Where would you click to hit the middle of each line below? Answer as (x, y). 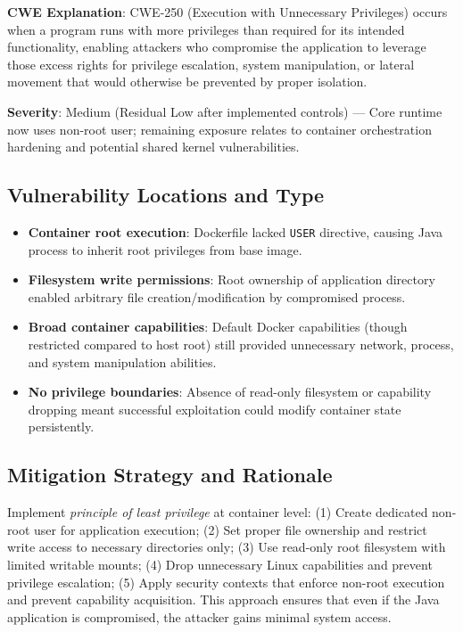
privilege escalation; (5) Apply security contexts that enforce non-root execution (226, 582)
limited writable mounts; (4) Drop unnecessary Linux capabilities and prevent (220, 564)
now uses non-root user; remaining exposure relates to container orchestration (219, 129)
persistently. (61, 427)
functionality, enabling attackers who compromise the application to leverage (217, 47)
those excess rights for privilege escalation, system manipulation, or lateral (211, 64)
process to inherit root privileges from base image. (165, 249)
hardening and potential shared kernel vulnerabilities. (153, 147)
